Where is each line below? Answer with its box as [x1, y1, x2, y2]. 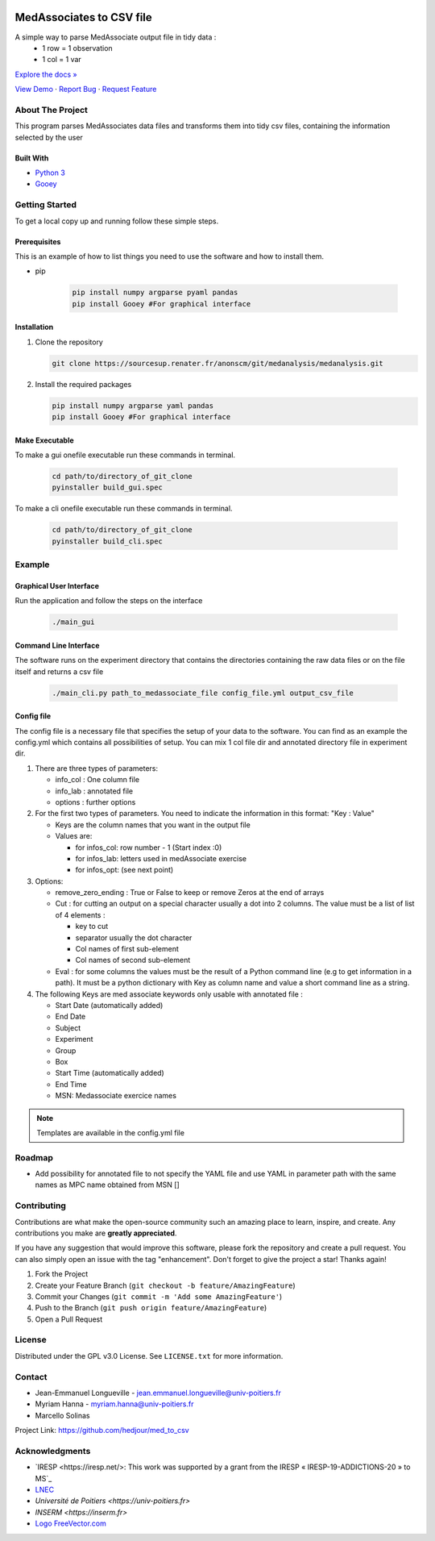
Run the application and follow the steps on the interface [14, 596, 203, 606]
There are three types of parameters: [35, 763, 159, 773]
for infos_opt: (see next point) [75, 865, 174, 875]
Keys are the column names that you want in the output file [55, 819, 251, 830]
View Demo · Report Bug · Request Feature [14, 85, 157, 94]
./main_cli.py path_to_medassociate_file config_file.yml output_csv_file [52, 688, 354, 698]
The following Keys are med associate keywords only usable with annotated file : [35, 989, 304, 999]
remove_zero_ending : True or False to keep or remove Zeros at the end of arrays [55, 888, 325, 898]
